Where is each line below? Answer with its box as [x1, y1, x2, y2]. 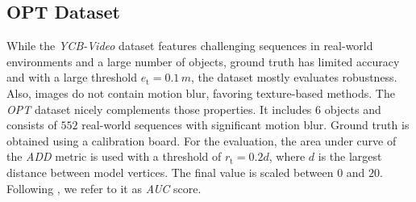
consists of [6, 116, 57, 133]
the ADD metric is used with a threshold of [6, 148, 222, 165]
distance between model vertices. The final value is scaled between [6, 163, 334, 180]
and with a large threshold [6, 69, 137, 86]
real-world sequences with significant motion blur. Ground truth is [81, 116, 410, 133]
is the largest [318, 148, 382, 165]
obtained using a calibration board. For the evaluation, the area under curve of [6, 132, 397, 149]
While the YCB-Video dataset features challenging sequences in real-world [6, 37, 373, 54]
